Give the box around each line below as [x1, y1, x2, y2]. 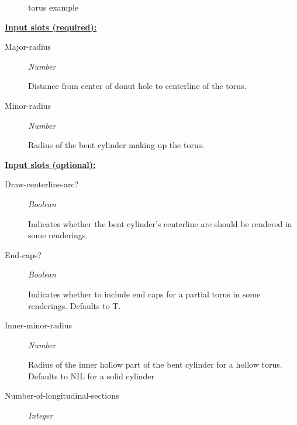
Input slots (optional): [5, 158, 96, 170]
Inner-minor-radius [5, 319, 72, 331]
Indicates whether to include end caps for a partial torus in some [28, 287, 261, 300]
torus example [28, 1, 79, 13]
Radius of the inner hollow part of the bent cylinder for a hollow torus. [28, 358, 282, 371]
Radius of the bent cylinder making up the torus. [28, 139, 205, 151]
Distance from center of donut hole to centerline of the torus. [28, 80, 247, 92]
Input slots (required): [5, 20, 97, 33]
